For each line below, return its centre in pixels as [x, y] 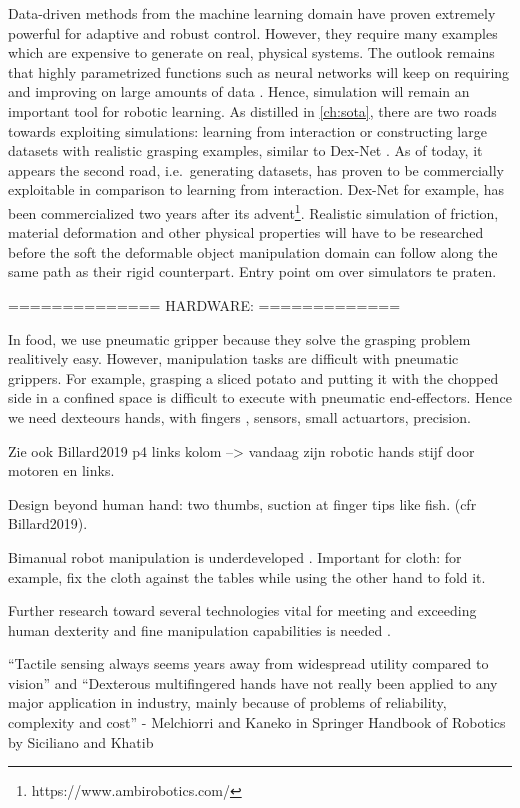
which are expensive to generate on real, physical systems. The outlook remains [251, 52]
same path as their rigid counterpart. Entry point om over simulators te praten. [252, 271]
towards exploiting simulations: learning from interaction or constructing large [247, 130]
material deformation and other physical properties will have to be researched [246, 232]
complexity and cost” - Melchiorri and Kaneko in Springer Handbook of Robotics [257, 722]
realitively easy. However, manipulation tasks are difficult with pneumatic [233, 358]
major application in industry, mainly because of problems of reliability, [227, 702]
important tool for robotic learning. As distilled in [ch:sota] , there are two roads [252, 110]
